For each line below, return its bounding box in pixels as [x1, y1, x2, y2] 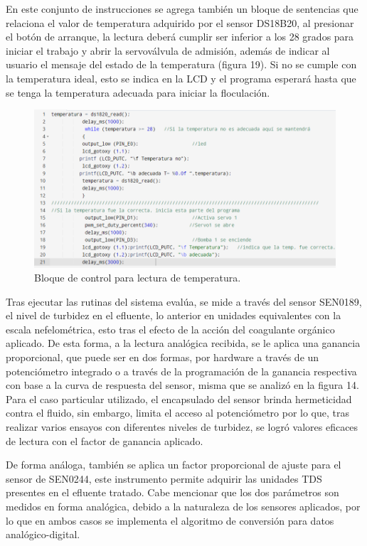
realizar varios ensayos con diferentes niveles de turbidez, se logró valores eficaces [6, 419, 358, 434]
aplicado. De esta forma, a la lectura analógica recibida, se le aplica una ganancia [6, 336, 361, 350]
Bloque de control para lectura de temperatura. [34, 270, 241, 285]
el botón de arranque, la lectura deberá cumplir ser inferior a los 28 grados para [6, 29, 354, 44]
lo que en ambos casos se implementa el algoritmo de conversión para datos [6, 513, 334, 528]
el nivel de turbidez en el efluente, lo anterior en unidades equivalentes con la [6, 308, 341, 323]
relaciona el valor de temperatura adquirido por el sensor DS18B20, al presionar [6, 15, 354, 30]
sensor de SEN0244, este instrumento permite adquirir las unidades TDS [6, 471, 322, 486]
